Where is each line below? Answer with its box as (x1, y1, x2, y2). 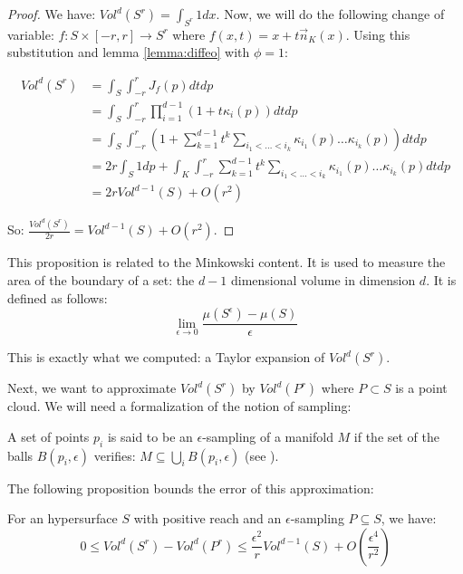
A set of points (7, 426, 90, 445)
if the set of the (353, 426, 440, 445)
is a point (395, 378, 448, 397)
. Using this (345, 24, 410, 43)
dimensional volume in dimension (231, 270, 416, 289)
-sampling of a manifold (202, 426, 333, 445)
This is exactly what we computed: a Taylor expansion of (7, 348, 325, 367)
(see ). (244, 445, 279, 464)
